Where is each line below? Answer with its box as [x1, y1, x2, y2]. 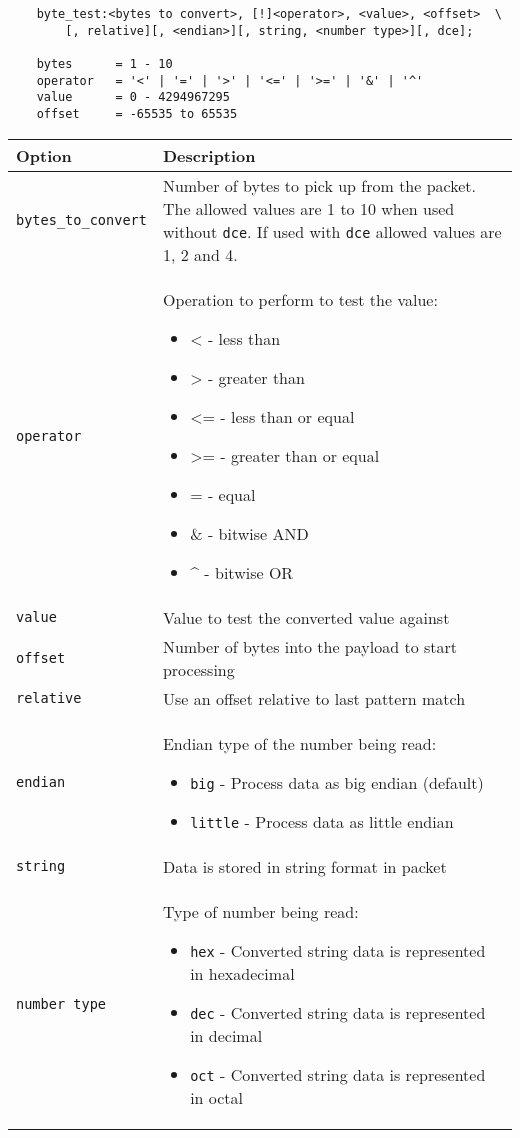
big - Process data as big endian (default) [190, 770, 484, 794]
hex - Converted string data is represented [190, 938, 486, 962]
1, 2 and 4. [162, 242, 238, 266]
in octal [190, 1085, 244, 1109]
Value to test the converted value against [162, 605, 450, 629]
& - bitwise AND [190, 521, 309, 545]
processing [162, 657, 235, 681]
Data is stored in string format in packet [162, 854, 447, 878]
